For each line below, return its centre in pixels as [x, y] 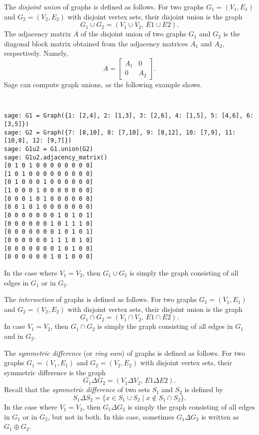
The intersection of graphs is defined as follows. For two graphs [101, 299]
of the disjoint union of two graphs [133, 34]
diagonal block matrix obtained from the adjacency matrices [96, 43]
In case [15, 326]
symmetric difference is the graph [55, 372]
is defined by [204, 389]
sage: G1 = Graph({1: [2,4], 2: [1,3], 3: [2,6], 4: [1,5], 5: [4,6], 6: [129, 116]
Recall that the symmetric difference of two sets [77, 389]
